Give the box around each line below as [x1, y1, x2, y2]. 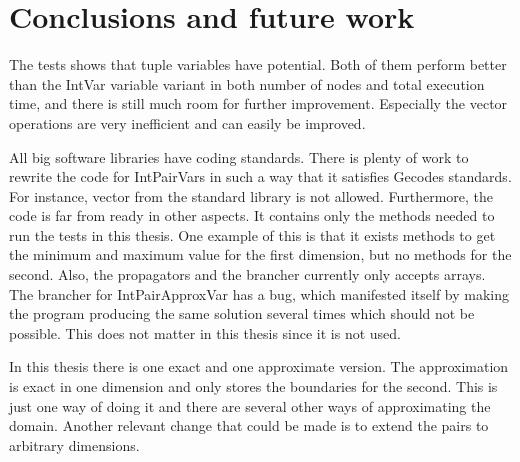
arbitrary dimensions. [9, 434, 140, 455]
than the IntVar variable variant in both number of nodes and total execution [9, 73, 485, 94]
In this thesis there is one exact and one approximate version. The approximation [9, 356, 509, 377]
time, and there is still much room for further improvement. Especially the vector [9, 93, 508, 114]
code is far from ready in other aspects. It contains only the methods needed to [9, 205, 495, 226]
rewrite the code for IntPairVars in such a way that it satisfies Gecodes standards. [9, 166, 512, 187]
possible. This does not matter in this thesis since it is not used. [9, 322, 401, 343]
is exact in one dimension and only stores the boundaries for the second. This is [9, 376, 498, 397]
